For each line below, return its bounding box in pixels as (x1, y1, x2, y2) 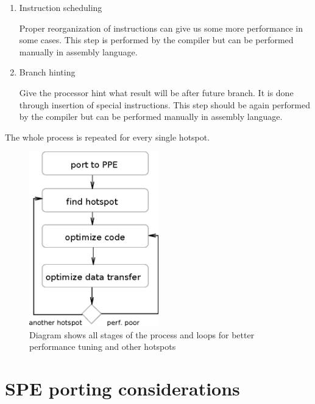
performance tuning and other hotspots (29, 340, 176, 353)
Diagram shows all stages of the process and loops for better (29, 328, 255, 341)
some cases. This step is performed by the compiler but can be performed (19, 33, 294, 46)
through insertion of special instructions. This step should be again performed (19, 98, 310, 111)
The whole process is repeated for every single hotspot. (5, 130, 210, 143)
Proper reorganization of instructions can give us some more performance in (19, 21, 303, 34)
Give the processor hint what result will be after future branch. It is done (19, 86, 294, 99)
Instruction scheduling (19, 1, 102, 13)
